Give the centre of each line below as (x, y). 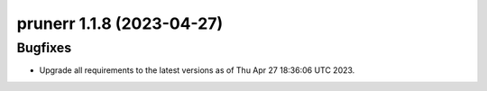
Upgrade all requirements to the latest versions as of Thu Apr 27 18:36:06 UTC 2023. (197, 70)
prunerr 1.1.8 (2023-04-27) (120, 23)
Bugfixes (44, 48)
